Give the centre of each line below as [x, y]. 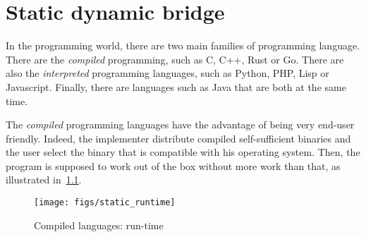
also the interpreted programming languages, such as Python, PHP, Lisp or [167, 73]
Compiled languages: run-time [99, 225]
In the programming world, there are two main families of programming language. [183, 45]
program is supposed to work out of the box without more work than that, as [173, 165]
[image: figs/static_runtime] [105, 203]
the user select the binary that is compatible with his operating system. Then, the [183, 152]
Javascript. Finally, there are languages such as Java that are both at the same [176, 86]
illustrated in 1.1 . [44, 180]
